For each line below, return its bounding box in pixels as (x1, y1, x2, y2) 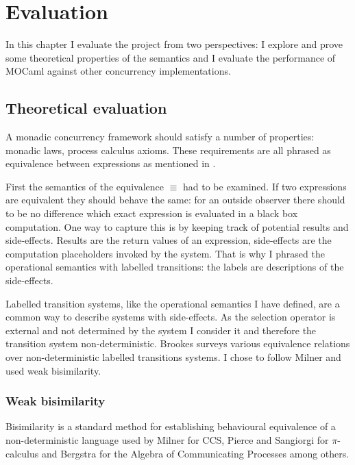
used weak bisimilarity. (5, 363, 101, 377)
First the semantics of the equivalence (5, 179, 164, 193)
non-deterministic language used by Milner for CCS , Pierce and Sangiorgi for (5, 433, 329, 447)
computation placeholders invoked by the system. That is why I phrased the (5, 246, 325, 260)
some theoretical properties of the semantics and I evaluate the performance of (5, 50, 336, 64)
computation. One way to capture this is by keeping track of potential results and (5, 219, 349, 234)
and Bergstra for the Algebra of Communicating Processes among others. (41, 446, 350, 460)
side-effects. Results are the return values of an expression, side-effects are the (5, 233, 332, 247)
